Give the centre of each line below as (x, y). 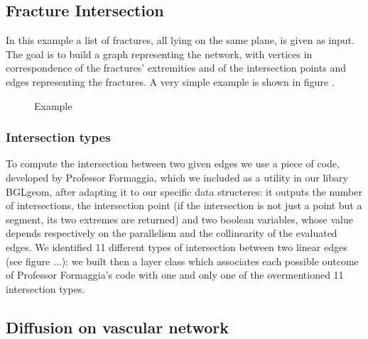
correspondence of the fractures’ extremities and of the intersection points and (176, 68)
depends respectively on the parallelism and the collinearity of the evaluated (172, 233)
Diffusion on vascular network (118, 327)
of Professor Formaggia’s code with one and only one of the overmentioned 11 (175, 275)
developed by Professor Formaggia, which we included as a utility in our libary (177, 177)
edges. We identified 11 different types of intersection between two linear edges (177, 246)
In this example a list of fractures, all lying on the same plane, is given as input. (180, 40)
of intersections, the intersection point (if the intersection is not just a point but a (184, 205)
